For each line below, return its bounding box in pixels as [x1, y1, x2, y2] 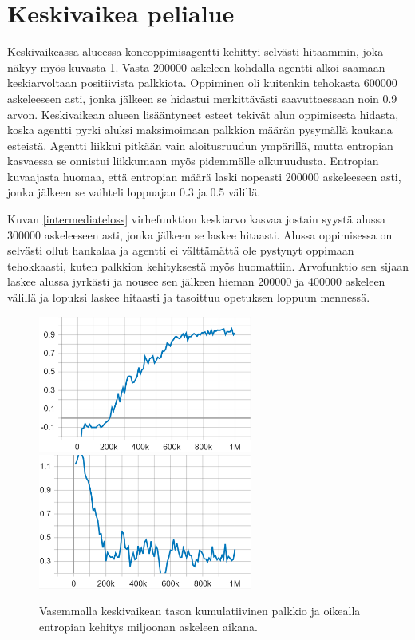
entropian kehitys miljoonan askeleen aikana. [39, 618, 258, 635]
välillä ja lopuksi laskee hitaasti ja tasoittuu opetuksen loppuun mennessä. [7, 289, 370, 306]
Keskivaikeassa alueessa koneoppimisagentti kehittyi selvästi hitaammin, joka [7, 43, 384, 60]
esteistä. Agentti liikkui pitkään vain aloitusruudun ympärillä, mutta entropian [7, 136, 393, 153]
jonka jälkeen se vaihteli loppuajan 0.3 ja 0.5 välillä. [7, 184, 261, 200]
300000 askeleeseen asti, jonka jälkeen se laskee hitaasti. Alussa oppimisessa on [7, 226, 393, 243]
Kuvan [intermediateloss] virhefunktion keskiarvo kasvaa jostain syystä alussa [7, 211, 386, 227]
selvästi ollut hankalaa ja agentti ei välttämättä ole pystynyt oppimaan [7, 242, 354, 259]
